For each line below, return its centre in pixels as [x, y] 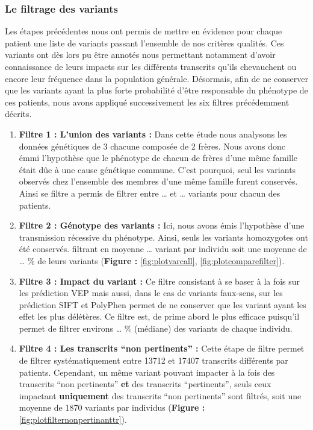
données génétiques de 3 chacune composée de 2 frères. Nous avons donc [152, 146]
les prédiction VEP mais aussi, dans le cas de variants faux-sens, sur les [151, 293]
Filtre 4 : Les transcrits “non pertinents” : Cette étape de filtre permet [162, 348]
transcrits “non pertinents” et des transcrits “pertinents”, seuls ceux [145, 384]
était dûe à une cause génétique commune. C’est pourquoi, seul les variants [157, 169]
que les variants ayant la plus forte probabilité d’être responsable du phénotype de [156, 90]
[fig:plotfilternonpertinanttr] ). [73, 419]
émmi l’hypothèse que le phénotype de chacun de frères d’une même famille [158, 158]
